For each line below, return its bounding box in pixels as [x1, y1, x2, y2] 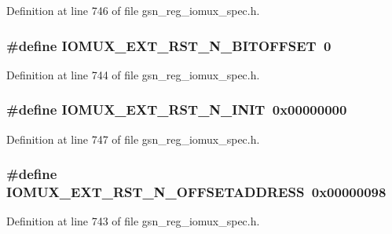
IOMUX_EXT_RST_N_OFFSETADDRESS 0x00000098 [6, 182, 387, 202]
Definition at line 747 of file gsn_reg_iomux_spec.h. [6, 130, 260, 147]
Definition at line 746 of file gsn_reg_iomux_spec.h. [6, 2, 260, 18]
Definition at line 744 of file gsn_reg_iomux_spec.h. [6, 66, 260, 82]
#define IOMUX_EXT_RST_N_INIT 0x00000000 [6, 100, 347, 119]
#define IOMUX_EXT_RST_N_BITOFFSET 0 [6, 35, 332, 55]
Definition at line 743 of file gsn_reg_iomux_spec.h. [6, 213, 260, 229]
